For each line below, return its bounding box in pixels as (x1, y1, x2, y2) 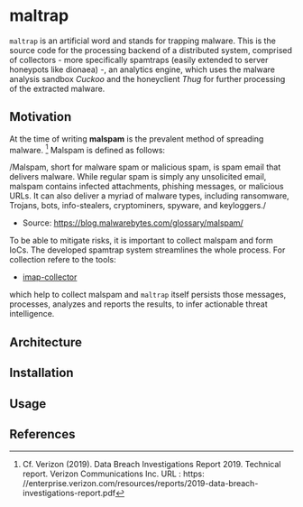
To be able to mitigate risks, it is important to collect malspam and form (9, 235, 273, 246)
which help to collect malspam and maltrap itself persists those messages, (9, 290, 287, 300)
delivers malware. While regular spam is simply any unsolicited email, (9, 171, 267, 182)
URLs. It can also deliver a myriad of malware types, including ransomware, (9, 190, 290, 201)
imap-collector (22, 272, 78, 282)
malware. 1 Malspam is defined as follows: (9, 143, 165, 155)
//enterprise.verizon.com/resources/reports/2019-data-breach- (22, 478, 259, 489)
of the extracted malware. (9, 83, 106, 94)
